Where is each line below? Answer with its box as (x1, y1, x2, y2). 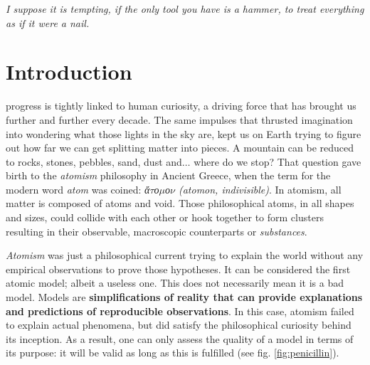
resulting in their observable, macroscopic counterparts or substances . (6, 223, 307, 238)
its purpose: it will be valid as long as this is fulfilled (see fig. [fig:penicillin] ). (6, 345, 339, 360)
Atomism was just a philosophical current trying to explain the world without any (6, 248, 364, 263)
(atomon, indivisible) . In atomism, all (178, 181, 342, 196)
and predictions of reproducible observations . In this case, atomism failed (6, 303, 354, 318)
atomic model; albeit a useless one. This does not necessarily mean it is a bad (6, 275, 344, 290)
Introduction (6, 57, 132, 86)
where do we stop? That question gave (194, 154, 361, 169)
